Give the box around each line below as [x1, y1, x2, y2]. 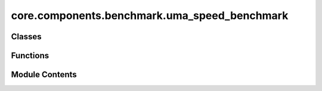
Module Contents [11, 70, 77, 80]
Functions [11, 51, 49, 61]
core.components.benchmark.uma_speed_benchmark [11, 9, 289, 22]
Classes [11, 32, 42, 42]
